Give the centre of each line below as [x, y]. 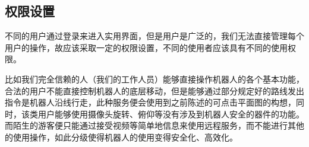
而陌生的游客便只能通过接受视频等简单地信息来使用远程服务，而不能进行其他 [154, 125]
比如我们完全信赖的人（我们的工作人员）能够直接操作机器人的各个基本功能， [154, 79]
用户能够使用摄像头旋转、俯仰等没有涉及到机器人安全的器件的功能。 [171, 114]
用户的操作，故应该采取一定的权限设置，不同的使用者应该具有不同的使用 [146, 47]
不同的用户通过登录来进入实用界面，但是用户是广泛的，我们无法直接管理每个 [154, 36]
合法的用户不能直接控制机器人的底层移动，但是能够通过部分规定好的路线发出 [154, 90]
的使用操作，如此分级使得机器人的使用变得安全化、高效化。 [121, 137]
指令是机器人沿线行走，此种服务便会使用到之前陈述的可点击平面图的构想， [150, 102]
